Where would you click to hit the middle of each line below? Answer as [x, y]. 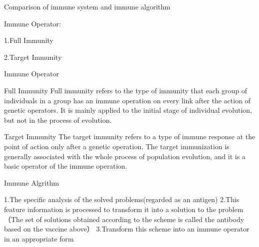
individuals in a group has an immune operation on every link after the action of [127, 100]
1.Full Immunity [29, 40]
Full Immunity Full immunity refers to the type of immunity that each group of [126, 90]
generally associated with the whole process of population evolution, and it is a [125, 156]
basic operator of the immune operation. [66, 166]
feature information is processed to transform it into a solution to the [110, 209]
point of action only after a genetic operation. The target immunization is [117, 146]
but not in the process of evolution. [58, 120]
